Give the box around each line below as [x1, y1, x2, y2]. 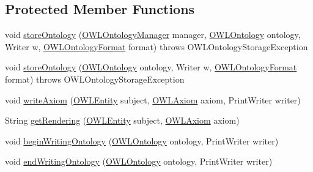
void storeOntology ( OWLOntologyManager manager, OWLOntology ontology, [5, 28, 301, 41]
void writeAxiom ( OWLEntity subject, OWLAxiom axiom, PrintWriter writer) [5, 93, 301, 106]
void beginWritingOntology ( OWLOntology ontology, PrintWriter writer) [5, 134, 279, 147]
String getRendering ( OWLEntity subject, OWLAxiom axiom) [5, 114, 240, 127]
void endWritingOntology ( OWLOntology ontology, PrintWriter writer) [5, 155, 273, 168]
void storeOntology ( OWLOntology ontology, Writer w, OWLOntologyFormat [5, 61, 297, 73]
